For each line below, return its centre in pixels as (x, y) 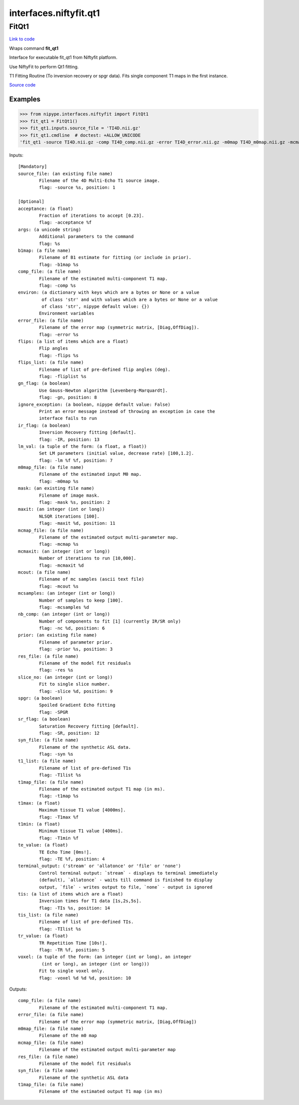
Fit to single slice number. (75, 684)
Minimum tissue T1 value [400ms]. (81, 831)
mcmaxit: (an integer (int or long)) (64, 551)
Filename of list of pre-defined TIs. (86, 922)
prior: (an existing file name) (58, 635)
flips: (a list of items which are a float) (74, 342)
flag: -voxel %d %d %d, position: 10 (85, 978)
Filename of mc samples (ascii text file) (92, 579)
